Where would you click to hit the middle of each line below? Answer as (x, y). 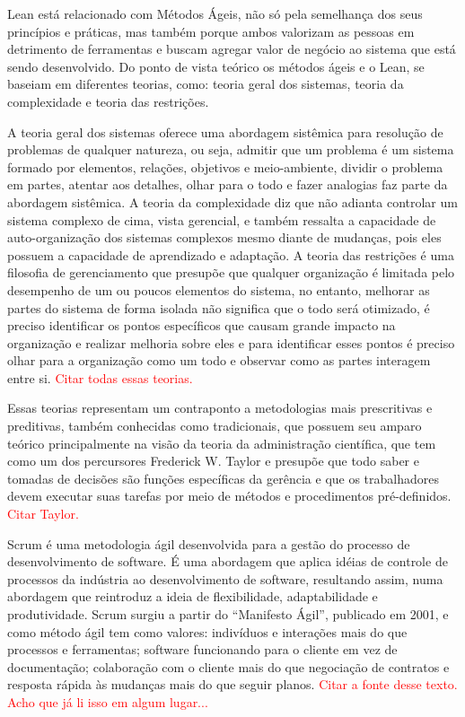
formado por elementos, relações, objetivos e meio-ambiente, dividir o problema (225, 166)
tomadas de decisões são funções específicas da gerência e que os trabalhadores (224, 478)
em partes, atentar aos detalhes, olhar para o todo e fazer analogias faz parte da (228, 184)
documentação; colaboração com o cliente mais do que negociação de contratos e (228, 666)
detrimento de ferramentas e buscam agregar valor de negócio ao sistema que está (232, 49)
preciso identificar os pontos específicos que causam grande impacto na (202, 325)
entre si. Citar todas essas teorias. (100, 377)
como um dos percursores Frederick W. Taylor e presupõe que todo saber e (213, 461)
